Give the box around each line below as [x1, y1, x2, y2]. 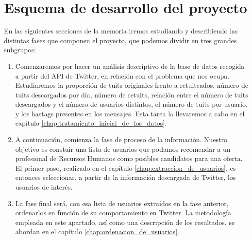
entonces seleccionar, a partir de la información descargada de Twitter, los [15, 172, 236, 182]
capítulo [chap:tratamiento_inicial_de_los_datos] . [15, 118, 167, 128]
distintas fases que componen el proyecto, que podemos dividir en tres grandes [4, 35, 237, 45]
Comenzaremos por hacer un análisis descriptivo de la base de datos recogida [15, 61, 245, 71]
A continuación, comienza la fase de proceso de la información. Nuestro [15, 134, 228, 144]
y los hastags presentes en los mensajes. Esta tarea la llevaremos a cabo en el [15, 108, 245, 118]
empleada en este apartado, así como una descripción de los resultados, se [15, 217, 235, 227]
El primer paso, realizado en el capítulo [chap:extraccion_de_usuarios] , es [15, 162, 236, 173]
